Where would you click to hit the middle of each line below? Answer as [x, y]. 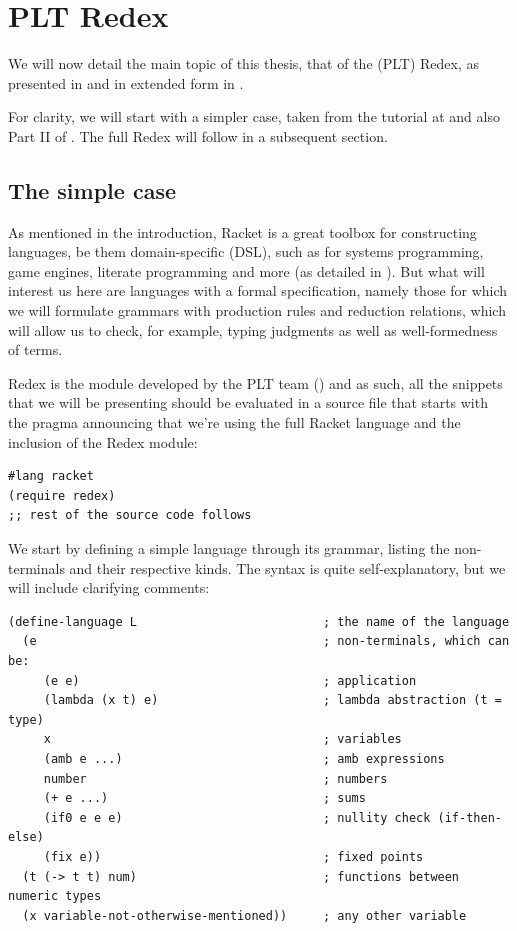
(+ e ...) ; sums [204, 798]
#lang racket [51, 476]
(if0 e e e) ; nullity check [237, 817]
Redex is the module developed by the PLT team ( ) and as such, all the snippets [255, 382]
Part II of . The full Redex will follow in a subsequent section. [198, 135]
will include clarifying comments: [109, 587]
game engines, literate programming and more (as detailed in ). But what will [246, 270]
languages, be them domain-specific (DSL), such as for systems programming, [246, 251]
